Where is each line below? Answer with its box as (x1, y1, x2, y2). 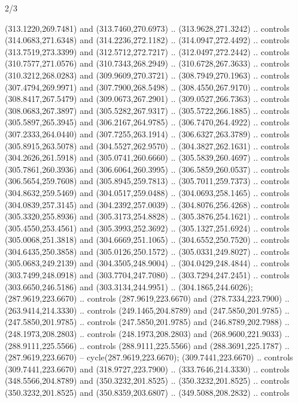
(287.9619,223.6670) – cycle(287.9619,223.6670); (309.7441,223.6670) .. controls (5, 351, 293, 363)
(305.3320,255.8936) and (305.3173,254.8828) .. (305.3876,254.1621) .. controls (5, 210, 290, 222)
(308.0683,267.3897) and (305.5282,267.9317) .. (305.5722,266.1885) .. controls (5, 104, 290, 116)
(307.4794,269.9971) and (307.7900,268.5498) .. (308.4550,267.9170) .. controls (5, 80, 290, 93)
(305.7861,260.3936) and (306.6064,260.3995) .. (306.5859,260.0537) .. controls (5, 163, 290, 175)
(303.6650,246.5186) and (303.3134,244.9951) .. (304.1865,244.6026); (5, 280, 253, 293)
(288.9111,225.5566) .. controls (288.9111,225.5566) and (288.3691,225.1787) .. (5, 339, 290, 351)
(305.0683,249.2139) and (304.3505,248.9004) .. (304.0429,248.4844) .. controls (5, 257, 290, 269)
